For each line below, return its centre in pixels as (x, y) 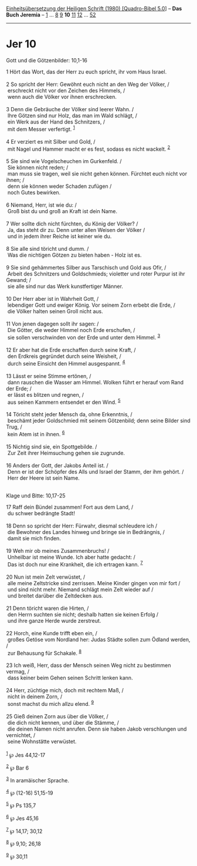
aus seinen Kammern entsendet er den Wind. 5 (64, 402)
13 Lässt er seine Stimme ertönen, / (49, 376)
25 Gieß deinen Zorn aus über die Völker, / (57, 716)
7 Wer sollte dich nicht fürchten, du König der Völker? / (72, 224)
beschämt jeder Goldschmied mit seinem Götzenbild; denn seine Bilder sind (99, 421)
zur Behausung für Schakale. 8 (45, 652)
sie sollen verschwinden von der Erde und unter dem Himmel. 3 (84, 337)
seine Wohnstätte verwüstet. (42, 741)
